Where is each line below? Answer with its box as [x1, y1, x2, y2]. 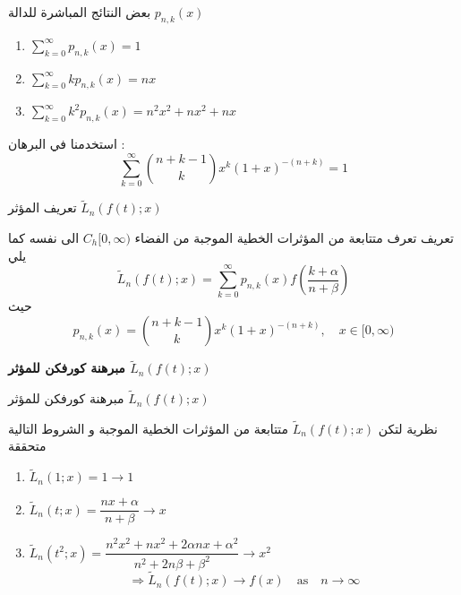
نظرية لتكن [378, 418, 438, 437]
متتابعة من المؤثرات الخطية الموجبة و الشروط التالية [8, 418, 289, 437]
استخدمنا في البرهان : [8, 134, 125, 153]
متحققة [8, 436, 47, 455]
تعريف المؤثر [8, 198, 77, 217]
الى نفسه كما [8, 228, 80, 246]
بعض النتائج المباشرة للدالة [8, 3, 151, 21]
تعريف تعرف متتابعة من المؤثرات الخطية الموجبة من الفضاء [134, 228, 454, 246]
